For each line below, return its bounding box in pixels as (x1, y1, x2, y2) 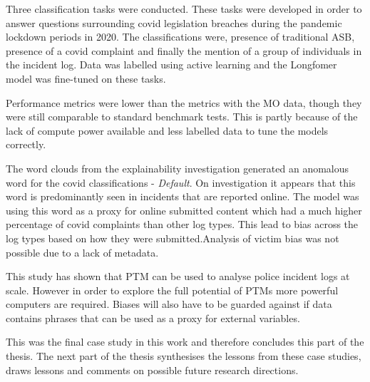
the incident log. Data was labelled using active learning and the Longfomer (6, 57, 337, 72)
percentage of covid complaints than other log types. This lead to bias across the (6, 217, 359, 232)
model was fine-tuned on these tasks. (6, 71, 166, 86)
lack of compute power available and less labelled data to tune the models (6, 123, 329, 138)
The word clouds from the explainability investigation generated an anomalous (6, 160, 349, 175)
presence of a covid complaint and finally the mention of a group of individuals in (6, 43, 362, 58)
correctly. (6, 137, 46, 152)
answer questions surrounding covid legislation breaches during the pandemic (6, 15, 342, 30)
